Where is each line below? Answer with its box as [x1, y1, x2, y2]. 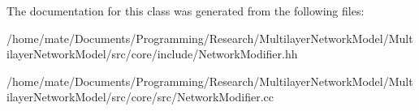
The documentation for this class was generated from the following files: [6, 2, 365, 19]
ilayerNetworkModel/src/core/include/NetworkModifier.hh [6, 45, 298, 62]
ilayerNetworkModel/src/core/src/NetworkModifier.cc [6, 88, 274, 105]
